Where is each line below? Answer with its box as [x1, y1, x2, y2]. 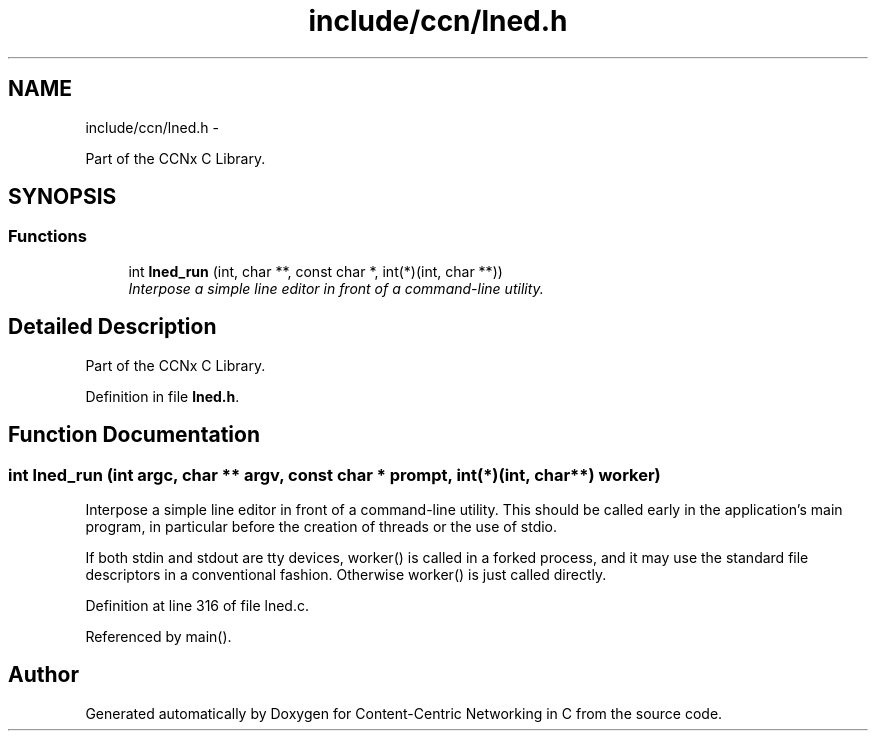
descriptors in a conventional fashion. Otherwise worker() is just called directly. [85, 565, 607, 583]
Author [8, 662, 79, 688]
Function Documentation [8, 422, 260, 448]
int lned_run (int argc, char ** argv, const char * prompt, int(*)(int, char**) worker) [8, 464, 661, 485]
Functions [8, 226, 87, 247]
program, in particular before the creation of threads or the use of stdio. [85, 517, 558, 535]
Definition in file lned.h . [85, 387, 240, 405]
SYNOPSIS [8, 184, 117, 210]
